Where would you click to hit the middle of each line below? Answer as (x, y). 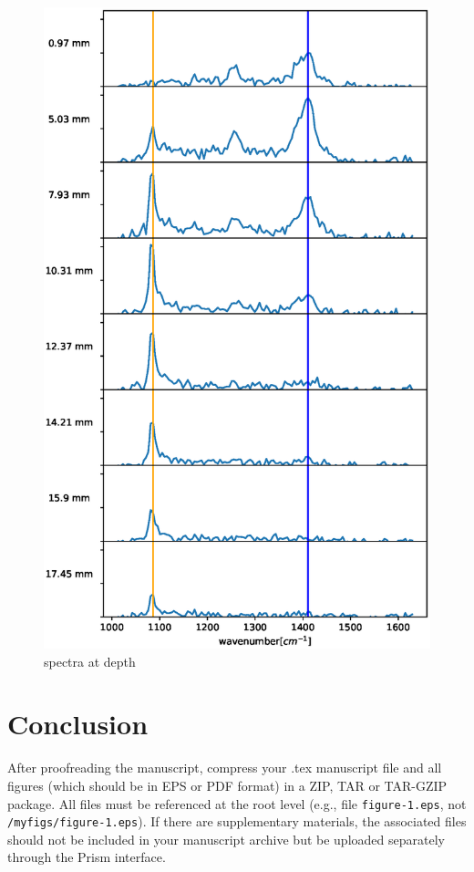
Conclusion (78, 724)
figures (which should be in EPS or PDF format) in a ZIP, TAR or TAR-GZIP (227, 785)
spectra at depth (90, 661)
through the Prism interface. (87, 857)
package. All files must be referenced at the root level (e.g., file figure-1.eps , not (237, 803)
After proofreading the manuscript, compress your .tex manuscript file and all (225, 768)
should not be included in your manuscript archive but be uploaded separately (226, 839)
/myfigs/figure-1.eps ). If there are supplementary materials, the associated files (237, 821)
